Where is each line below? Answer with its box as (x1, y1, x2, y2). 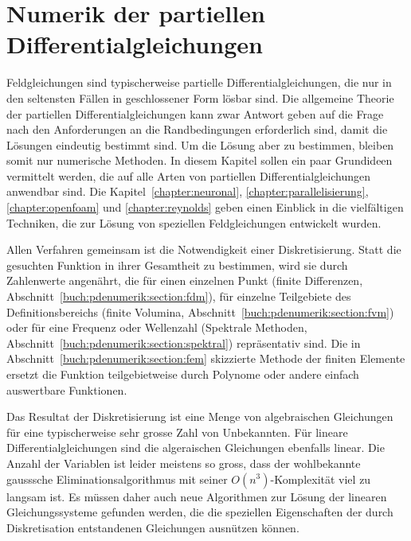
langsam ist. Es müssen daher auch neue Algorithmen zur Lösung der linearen (6, 488, 387, 504)
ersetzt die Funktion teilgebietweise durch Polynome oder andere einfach (6, 366, 359, 382)
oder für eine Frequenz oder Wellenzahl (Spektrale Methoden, (6, 319, 307, 336)
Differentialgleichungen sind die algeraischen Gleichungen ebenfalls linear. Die (6, 439, 385, 456)
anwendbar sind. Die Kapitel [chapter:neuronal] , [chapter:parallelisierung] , (6, 183, 369, 200)
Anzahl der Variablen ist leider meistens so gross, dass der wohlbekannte (6, 454, 361, 471)
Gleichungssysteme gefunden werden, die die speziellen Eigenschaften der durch (6, 504, 393, 520)
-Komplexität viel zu (270, 470, 371, 487)
